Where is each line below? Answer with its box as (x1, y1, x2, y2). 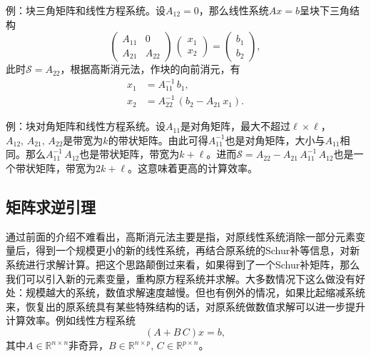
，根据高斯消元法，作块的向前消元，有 (60, 61, 240, 76)
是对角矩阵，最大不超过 (181, 119, 291, 134)
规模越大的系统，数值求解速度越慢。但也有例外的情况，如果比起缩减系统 (25, 285, 365, 300)
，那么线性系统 (198, 3, 269, 17)
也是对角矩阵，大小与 (225, 132, 325, 147)
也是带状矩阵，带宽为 (79, 146, 180, 161)
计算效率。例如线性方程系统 (6, 313, 136, 328)
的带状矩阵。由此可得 (108, 132, 208, 147)
